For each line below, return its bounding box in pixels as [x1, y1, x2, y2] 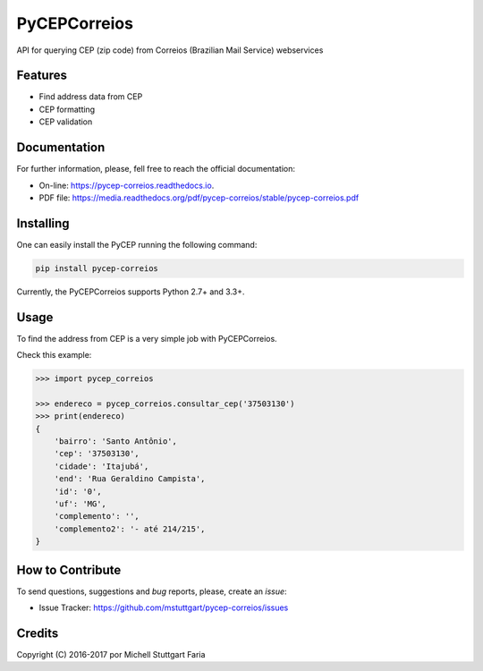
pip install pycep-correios [35, 263, 158, 273]
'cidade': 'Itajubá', [54, 461, 149, 471]
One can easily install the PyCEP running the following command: [16, 239, 258, 250]
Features [16, 68, 67, 83]
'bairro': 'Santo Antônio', [54, 437, 178, 446]
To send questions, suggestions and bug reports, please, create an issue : [16, 586, 287, 597]
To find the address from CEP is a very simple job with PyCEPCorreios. [16, 333, 277, 344]
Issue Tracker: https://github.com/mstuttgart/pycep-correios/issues [38, 602, 289, 613]
